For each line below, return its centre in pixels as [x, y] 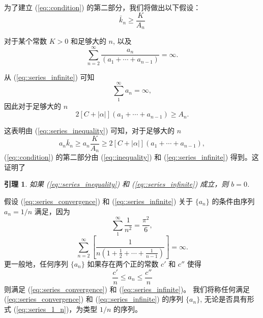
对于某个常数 [25, 41]
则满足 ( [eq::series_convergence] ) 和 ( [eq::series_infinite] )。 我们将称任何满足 [127, 289]
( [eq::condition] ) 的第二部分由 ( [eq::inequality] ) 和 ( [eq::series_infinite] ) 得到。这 [131, 157]
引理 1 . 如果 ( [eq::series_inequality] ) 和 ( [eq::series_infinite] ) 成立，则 [116, 184]
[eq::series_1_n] [41, 309]
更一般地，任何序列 [36, 263]
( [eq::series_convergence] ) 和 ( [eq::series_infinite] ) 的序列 [94, 299]
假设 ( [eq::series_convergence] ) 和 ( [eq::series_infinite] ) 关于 [99, 201]
